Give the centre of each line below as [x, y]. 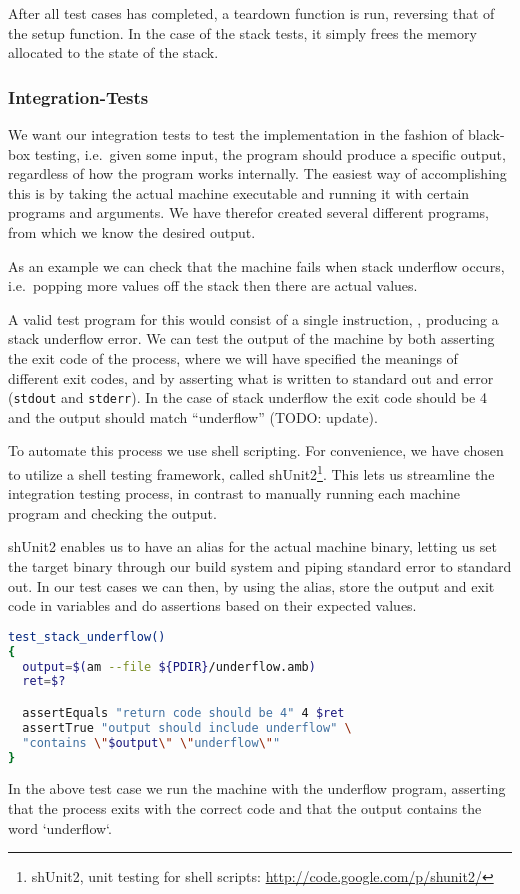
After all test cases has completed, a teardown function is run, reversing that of [251, 13]
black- [486, 134]
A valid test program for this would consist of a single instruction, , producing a [253, 318]
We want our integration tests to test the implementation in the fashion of [236, 134]
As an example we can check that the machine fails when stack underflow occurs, [256, 265]
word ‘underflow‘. [60, 827]
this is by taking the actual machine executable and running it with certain [239, 192]
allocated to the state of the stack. [113, 52]
